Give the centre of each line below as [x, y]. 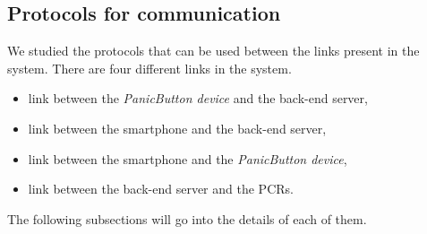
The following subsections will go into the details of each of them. [187, 218]
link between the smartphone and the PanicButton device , [188, 158]
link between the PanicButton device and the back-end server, [198, 98]
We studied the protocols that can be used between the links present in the [213, 51]
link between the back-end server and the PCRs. [161, 189]
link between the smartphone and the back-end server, [177, 128]
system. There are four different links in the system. [149, 68]
